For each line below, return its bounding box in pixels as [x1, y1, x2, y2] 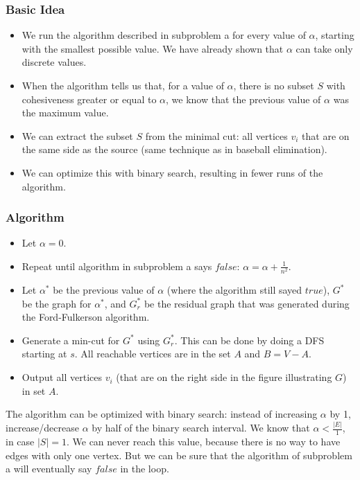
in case [6, 434, 35, 448]
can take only [295, 41, 353, 55]
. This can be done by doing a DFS [174, 332, 325, 347]
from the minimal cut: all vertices [145, 128, 288, 143]
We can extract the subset [22, 128, 133, 143]
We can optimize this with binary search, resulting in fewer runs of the [22, 165, 323, 179]
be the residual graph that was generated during [144, 296, 350, 310]
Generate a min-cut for [22, 332, 120, 347]
